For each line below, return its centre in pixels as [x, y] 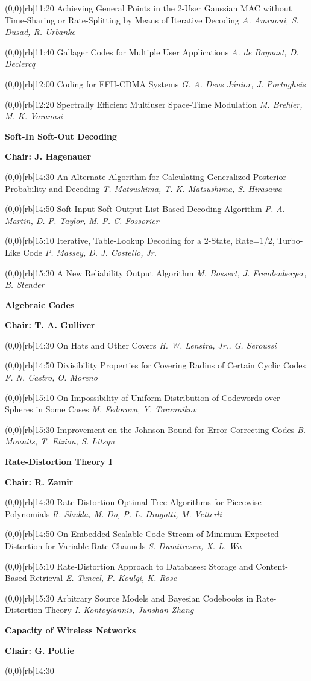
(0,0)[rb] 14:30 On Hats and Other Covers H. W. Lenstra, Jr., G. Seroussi [141, 345]
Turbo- [290, 241]
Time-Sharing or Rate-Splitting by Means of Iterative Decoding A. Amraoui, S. [152, 20]
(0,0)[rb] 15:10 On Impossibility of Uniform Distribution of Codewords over [143, 397]
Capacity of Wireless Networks [71, 630]
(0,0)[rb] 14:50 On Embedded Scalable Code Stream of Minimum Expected [142, 534]
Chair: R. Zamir [39, 481]
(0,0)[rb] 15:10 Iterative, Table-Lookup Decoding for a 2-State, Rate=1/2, [140, 241]
